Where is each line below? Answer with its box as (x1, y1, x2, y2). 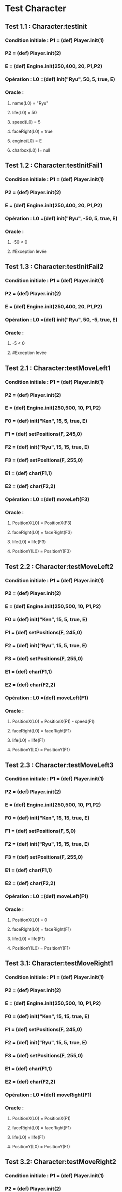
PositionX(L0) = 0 (12, 917, 47, 923)
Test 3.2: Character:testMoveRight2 (5, 1158, 116, 1166)
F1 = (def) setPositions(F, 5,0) (5, 828, 76, 835)
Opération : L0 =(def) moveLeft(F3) (5, 496, 90, 502)
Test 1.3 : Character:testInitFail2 (5, 263, 104, 271)
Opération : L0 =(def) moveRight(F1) (5, 1091, 92, 1098)
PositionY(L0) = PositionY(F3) (12, 548, 71, 554)
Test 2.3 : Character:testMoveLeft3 (5, 761, 114, 769)
